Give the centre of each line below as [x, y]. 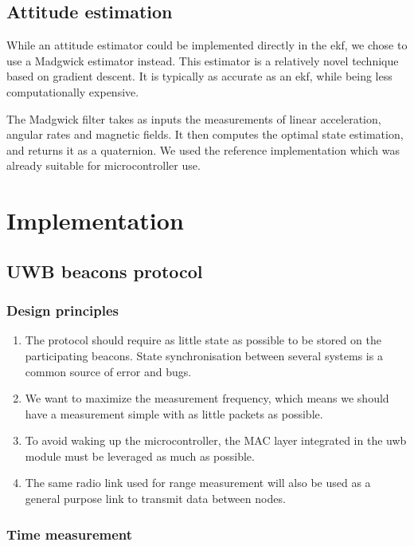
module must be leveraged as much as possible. [140, 456]
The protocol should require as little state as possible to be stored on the [203, 340]
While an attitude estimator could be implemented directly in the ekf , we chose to [207, 45]
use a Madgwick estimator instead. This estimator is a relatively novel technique [203, 60]
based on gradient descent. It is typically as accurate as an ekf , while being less [199, 76]
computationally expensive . [73, 91]
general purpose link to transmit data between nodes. [155, 499]
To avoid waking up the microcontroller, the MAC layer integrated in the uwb [216, 440]
